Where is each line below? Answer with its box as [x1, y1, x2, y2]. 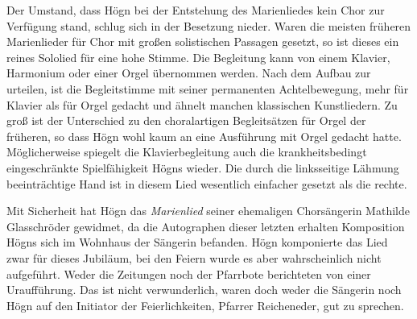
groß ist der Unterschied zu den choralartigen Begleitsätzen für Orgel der [6, 112, 366, 129]
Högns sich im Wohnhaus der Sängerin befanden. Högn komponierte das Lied [6, 234, 388, 251]
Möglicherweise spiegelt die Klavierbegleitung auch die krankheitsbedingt [6, 143, 367, 160]
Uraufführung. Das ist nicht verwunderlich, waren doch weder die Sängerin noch [6, 281, 402, 298]
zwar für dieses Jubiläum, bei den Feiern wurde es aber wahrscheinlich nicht [6, 249, 382, 266]
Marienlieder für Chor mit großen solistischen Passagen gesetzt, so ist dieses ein [6, 33, 399, 50]
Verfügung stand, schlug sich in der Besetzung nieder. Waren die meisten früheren [6, 17, 411, 34]
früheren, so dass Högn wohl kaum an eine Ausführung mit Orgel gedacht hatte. [6, 127, 402, 144]
